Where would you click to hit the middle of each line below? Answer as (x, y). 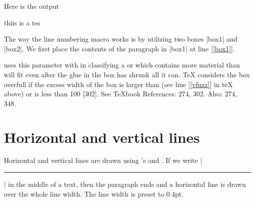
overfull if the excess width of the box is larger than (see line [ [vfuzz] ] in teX (118, 84)
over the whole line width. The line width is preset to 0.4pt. (94, 193)
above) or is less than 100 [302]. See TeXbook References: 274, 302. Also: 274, (121, 94)
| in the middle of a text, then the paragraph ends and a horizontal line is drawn (125, 184)
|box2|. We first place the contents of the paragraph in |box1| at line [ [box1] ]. (119, 48)
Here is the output (32, 6)
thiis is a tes (22, 22)
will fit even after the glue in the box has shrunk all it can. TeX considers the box (127, 74)
